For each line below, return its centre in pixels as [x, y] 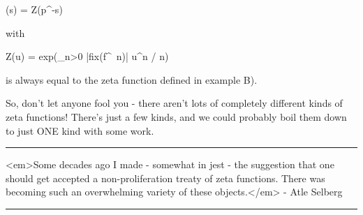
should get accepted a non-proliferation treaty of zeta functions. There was [165, 178]
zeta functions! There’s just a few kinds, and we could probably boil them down [176, 116]
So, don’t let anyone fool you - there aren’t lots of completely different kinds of [174, 103]
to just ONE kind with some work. [80, 130]
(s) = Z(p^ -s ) [34, 9]
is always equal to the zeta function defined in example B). [132, 79]
